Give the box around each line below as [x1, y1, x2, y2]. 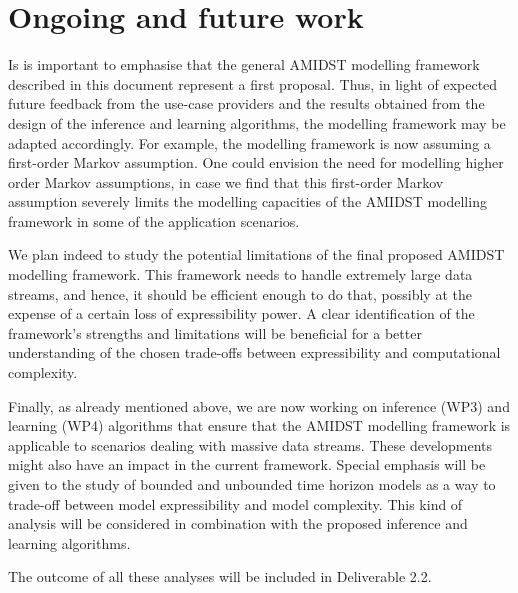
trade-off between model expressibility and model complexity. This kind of [8, 493, 463, 514]
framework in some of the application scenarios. [8, 210, 300, 231]
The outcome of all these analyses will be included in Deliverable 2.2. [8, 566, 432, 587]
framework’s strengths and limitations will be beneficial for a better [8, 322, 422, 343]
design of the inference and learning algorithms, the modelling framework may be [8, 112, 506, 133]
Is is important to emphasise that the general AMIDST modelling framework [8, 54, 480, 75]
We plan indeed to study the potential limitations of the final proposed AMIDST [8, 244, 505, 265]
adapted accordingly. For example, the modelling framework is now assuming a [8, 132, 491, 153]
